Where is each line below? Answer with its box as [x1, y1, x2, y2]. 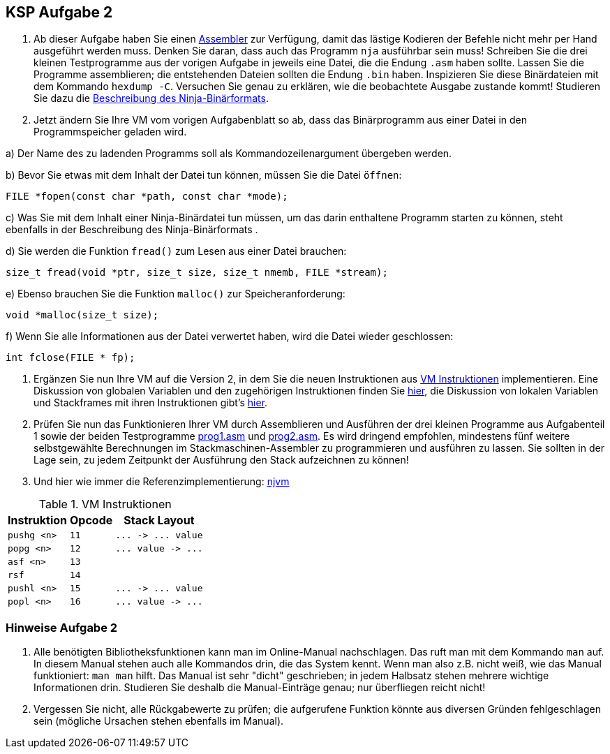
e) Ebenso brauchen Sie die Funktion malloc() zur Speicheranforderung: [6, 288, 345, 300]
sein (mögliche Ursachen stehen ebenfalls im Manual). [34, 715, 284, 727]
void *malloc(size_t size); [6, 309, 159, 321]
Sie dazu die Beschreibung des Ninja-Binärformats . [34, 92, 269, 105]
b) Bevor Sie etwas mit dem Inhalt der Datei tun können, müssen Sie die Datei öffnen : [6, 169, 402, 182]
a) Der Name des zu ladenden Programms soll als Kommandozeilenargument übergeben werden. [6, 147, 452, 160]
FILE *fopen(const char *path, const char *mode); [6, 191, 288, 202]
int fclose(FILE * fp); [6, 352, 135, 364]
